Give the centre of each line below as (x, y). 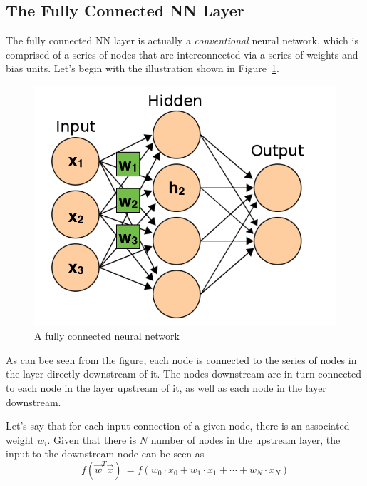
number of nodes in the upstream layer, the (245, 439)
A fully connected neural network (107, 336)
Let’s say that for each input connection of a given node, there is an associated (178, 426)
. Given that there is (92, 439)
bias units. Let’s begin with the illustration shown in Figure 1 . (143, 68)
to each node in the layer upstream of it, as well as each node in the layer (166, 387)
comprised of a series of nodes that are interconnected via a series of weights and (182, 54)
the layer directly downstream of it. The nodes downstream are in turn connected (183, 374)
